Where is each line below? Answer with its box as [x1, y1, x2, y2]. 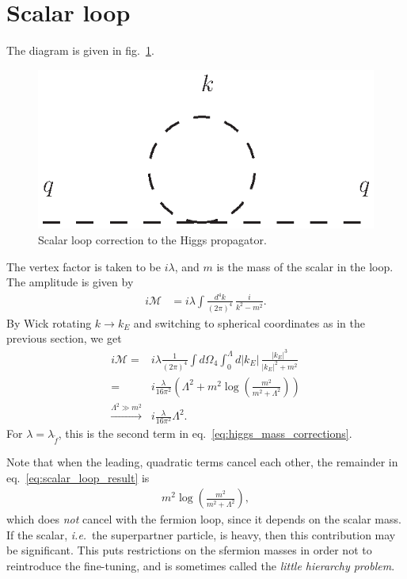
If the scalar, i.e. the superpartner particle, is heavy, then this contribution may [6, 526, 396, 543]
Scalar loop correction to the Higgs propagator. [38, 232, 267, 248]
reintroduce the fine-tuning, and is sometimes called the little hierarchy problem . [6, 558, 395, 574]
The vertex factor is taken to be [6, 258, 161, 274]
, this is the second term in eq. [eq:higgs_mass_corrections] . [58, 425, 352, 442]
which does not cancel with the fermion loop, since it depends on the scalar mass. [6, 511, 401, 527]
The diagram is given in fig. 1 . [6, 42, 154, 59]
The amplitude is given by [6, 274, 134, 290]
